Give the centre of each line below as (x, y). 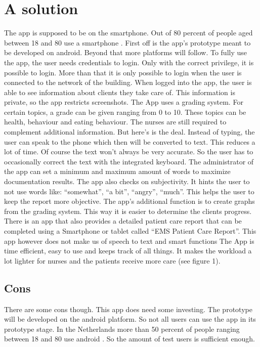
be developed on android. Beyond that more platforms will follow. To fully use (126, 52)
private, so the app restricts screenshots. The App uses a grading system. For (124, 102)
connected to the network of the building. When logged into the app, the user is (128, 82)
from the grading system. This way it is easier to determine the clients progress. (128, 211)
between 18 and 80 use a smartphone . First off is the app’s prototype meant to (127, 42)
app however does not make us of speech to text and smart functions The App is (129, 241)
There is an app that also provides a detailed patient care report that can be (123, 221)
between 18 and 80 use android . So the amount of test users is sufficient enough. (129, 339)
